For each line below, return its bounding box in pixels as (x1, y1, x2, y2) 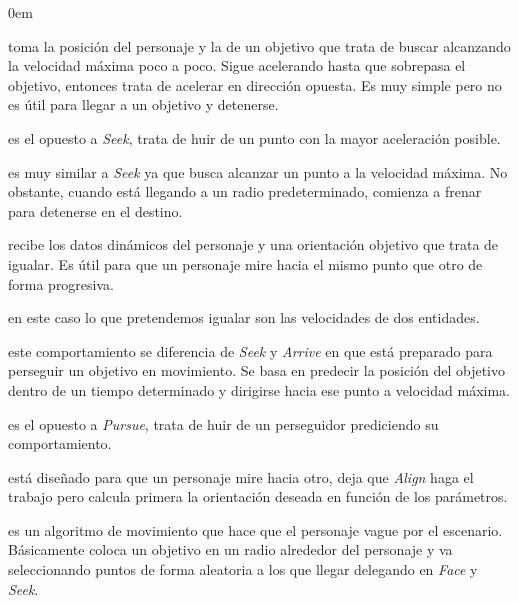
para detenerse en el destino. (8, 200, 183, 221)
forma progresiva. (8, 273, 114, 294)
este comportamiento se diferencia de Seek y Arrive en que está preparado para (8, 340, 493, 361)
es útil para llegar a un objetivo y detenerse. (8, 94, 279, 115)
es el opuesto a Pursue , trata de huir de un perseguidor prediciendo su (8, 413, 439, 434)
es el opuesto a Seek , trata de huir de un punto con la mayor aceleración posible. (8, 127, 501, 148)
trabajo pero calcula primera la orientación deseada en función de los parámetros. (8, 486, 508, 507)
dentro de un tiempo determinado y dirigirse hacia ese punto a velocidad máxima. (8, 379, 510, 400)
